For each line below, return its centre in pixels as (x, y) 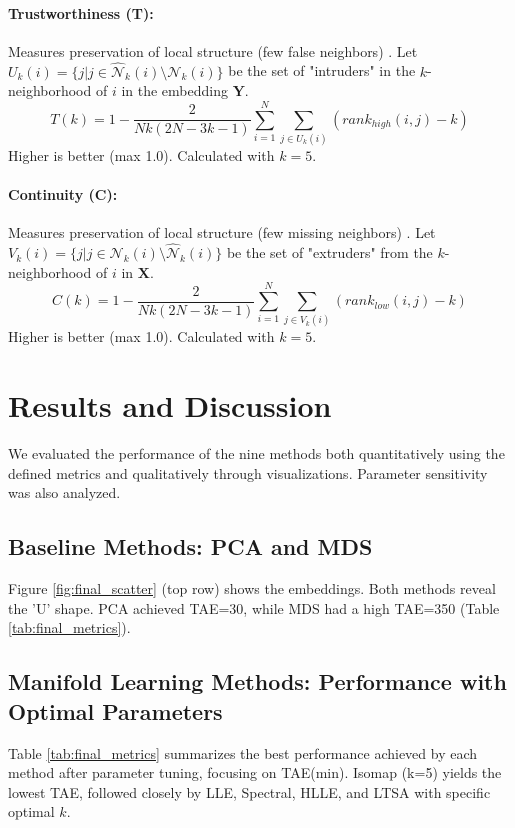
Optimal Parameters (115, 710)
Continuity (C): (63, 194)
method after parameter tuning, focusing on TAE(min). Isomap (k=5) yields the (255, 772)
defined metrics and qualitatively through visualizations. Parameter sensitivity (248, 472)
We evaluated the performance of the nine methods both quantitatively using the (256, 453)
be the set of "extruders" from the (329, 252)
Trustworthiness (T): (81, 12)
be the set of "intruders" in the (322, 70)
